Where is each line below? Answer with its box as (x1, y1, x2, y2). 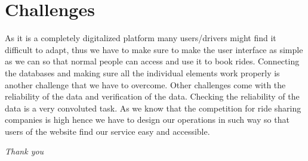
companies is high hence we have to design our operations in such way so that (5, 113, 289, 126)
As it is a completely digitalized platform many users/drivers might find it (5, 32, 276, 44)
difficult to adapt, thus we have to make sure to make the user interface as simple (5, 43, 303, 55)
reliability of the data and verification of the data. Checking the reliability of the (5, 90, 300, 103)
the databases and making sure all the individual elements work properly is (5, 66, 280, 79)
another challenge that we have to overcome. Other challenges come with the (5, 78, 286, 91)
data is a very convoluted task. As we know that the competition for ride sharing (5, 101, 301, 114)
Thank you (5, 145, 44, 157)
